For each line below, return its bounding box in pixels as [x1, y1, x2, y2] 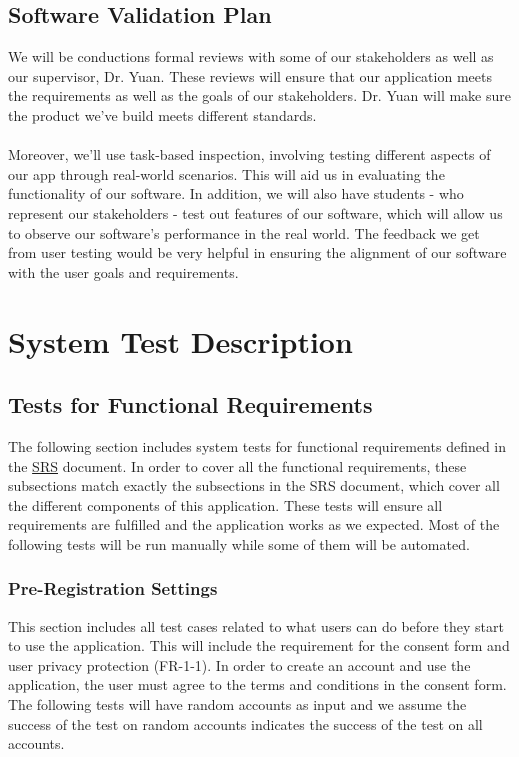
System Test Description [8, 320, 353, 361]
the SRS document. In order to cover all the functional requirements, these [8, 455, 467, 476]
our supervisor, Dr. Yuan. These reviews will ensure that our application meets [8, 65, 492, 86]
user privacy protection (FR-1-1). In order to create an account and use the [8, 654, 471, 675]
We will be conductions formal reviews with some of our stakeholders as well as [8, 46, 494, 67]
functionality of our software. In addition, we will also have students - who [8, 183, 464, 204]
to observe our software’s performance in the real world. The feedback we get [8, 222, 480, 243]
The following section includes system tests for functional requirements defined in [8, 435, 507, 456]
